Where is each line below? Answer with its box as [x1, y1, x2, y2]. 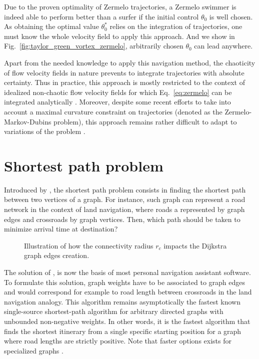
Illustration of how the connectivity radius [24, 240, 153, 250]
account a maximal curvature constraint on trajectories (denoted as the [4, 106, 222, 116]
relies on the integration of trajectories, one [109, 21, 242, 31]
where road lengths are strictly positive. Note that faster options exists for [4, 335, 231, 346]
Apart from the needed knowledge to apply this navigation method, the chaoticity [4, 57, 255, 67]
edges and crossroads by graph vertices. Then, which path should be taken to [4, 213, 240, 224]
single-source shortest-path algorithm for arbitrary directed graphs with [4, 306, 223, 316]
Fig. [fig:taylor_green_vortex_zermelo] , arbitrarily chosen [4, 40, 183, 51]
